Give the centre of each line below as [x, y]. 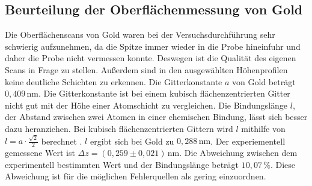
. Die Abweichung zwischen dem [238, 153]
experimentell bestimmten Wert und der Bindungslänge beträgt [122, 164]
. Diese [283, 164]
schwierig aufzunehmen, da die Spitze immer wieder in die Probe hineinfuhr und [153, 46]
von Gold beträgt [264, 81]
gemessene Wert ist [40, 153]
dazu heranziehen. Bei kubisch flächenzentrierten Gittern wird [119, 128]
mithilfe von [263, 128]
